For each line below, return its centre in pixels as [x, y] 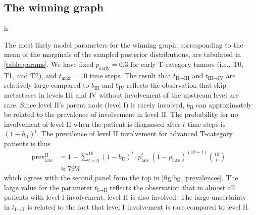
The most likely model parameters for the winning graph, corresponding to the [124, 44]
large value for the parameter [48, 187]
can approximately [224, 104]
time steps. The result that [130, 75]
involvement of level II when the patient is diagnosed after [92, 124]
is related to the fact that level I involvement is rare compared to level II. [139, 206]
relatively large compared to [47, 85]
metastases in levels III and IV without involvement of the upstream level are [122, 94]
